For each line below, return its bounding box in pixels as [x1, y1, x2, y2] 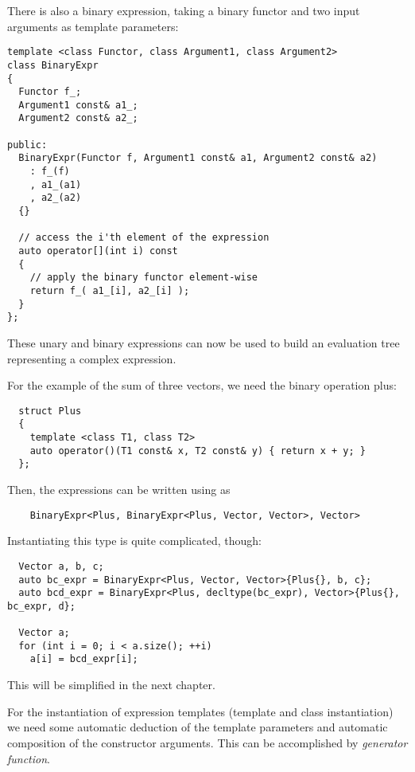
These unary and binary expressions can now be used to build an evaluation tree [7, 334, 400, 351]
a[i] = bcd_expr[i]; [29, 653, 138, 665]
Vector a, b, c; [18, 560, 104, 572]
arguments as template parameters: [7, 18, 179, 34]
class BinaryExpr [7, 59, 99, 71]
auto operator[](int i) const [18, 245, 178, 257]
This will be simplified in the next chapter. [7, 676, 215, 693]
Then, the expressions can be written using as [7, 481, 231, 498]
